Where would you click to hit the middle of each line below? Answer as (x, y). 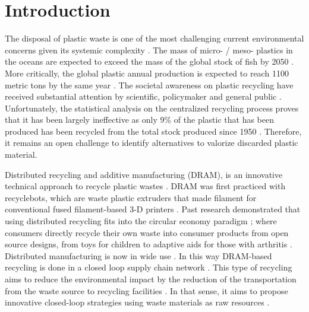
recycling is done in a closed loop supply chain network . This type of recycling (149, 267)
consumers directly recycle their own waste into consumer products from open (147, 232)
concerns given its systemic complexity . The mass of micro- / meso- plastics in (149, 50)
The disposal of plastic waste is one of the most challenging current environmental (154, 38)
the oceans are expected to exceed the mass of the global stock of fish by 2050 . (149, 61)
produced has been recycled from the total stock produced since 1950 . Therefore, (153, 131)
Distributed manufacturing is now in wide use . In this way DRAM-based (138, 255)
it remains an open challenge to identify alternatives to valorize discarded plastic (152, 143)
